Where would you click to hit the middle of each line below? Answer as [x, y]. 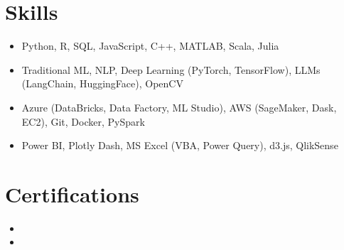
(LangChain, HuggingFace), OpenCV [102, 83]
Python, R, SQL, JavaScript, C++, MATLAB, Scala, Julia [150, 46]
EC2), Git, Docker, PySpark [83, 121]
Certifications [72, 194]
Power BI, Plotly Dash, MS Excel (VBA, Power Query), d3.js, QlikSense [180, 145]
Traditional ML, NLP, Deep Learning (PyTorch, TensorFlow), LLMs [171, 69]
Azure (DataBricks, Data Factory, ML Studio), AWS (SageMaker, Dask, [179, 107]
